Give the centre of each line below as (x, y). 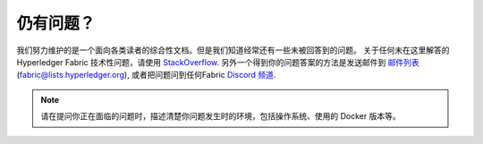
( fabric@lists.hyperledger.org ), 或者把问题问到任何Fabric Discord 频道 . (146, 75)
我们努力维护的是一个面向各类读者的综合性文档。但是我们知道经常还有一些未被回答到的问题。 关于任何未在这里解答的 (233, 50)
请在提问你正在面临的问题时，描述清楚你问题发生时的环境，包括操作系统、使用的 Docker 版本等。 (221, 116)
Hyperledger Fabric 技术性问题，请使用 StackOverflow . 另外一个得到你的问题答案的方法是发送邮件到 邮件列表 (218, 62)
